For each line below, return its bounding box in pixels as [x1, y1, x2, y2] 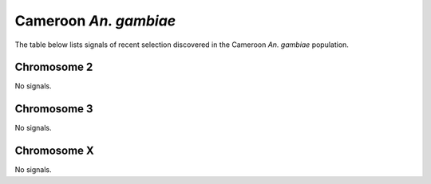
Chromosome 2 [14, 61, 93, 74]
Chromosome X [14, 144, 95, 158]
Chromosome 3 [14, 102, 93, 115]
